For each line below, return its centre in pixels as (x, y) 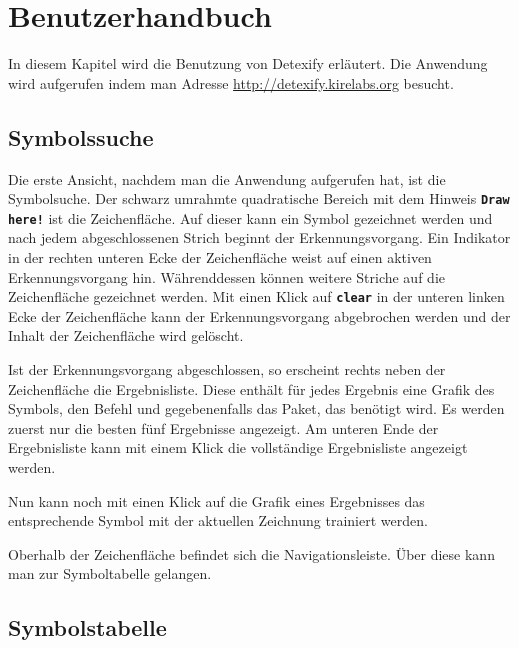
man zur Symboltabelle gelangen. (110, 573)
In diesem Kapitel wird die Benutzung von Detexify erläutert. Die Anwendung (248, 63)
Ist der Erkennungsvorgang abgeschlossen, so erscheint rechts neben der (227, 369)
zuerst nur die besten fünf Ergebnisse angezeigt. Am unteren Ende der (223, 427)
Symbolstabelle (87, 627)
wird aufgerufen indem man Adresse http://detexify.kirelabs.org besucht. (231, 82)
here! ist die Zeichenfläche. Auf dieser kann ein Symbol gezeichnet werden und (250, 217)
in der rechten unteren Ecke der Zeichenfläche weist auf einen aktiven (220, 257)
